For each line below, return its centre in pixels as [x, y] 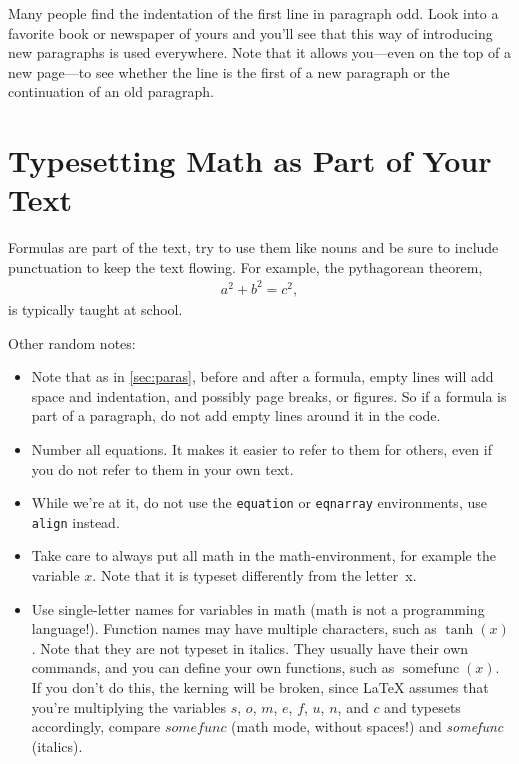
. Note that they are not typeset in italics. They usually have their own [250, 647]
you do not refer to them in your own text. [162, 468]
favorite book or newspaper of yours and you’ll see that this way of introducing [250, 32]
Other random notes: [72, 342]
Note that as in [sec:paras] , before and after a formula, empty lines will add [262, 376]
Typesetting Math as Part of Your [250, 160]
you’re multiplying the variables [129, 706]
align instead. [75, 521]
